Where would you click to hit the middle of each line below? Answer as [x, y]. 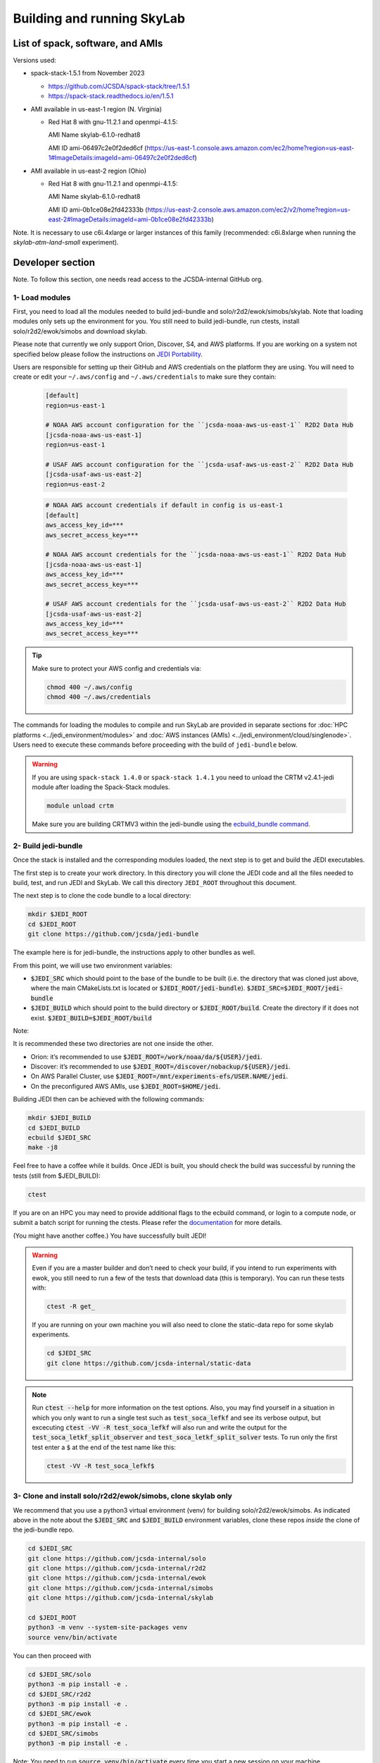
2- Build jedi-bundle [48, 846]
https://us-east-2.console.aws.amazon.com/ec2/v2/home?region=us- [249, 209]
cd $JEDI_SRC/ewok [59, 1714]
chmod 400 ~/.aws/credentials [99, 697]
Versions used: [34, 61]
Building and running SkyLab [99, 18]
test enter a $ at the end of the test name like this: [104, 1447]
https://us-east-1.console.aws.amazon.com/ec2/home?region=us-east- [251, 147]
